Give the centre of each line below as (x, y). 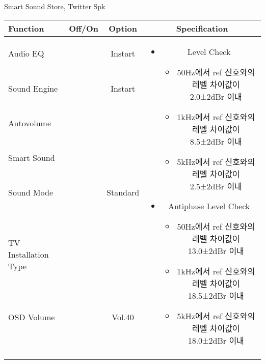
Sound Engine (33, 88)
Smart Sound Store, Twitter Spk (55, 6)
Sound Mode (31, 192)
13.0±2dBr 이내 (216, 250)
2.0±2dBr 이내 (216, 96)
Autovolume (30, 123)
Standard (123, 192)
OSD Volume (32, 317)
